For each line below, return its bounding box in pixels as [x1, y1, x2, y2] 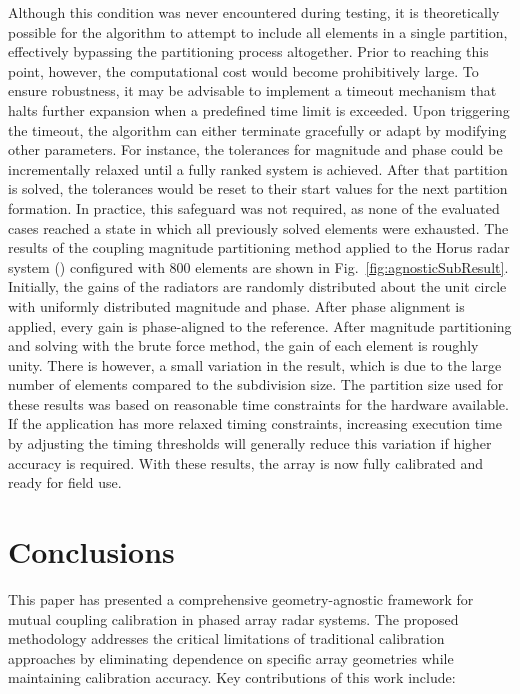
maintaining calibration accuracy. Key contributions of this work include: [8, 667, 456, 688]
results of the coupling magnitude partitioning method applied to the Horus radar [8, 237, 510, 258]
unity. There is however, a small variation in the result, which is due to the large [8, 354, 502, 375]
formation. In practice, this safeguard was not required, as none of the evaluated [8, 197, 500, 218]
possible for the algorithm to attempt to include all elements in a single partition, [8, 21, 508, 42]
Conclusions [8, 531, 175, 572]
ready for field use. [8, 472, 122, 493]
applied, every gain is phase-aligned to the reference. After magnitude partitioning [8, 315, 512, 336]
